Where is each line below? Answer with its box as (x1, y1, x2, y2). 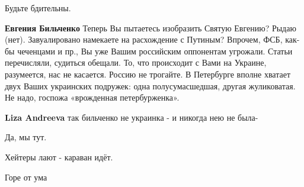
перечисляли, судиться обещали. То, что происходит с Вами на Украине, (5, 56, 267, 69)
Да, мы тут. (5, 131, 47, 143)
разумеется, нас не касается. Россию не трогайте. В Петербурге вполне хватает (5, 67, 290, 80)
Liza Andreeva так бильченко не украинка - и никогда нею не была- (5, 111, 258, 123)
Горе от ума (5, 170, 47, 183)
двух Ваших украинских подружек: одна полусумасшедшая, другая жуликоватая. (5, 79, 296, 92)
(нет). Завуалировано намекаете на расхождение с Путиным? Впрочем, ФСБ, (5, 33, 283, 46)
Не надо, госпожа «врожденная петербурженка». (5, 91, 180, 104)
